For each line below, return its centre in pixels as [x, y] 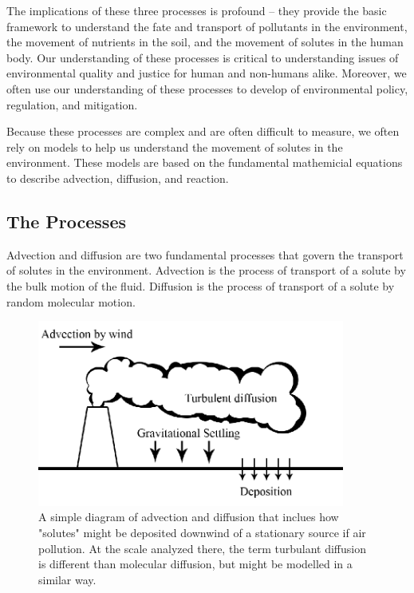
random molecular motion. [71, 301]
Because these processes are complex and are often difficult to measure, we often [203, 131]
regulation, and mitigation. [72, 104]
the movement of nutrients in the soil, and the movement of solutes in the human [205, 42]
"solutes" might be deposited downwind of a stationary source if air [202, 532]
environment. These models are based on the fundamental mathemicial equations [205, 162]
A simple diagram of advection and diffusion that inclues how [189, 517]
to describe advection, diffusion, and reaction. [118, 178]
